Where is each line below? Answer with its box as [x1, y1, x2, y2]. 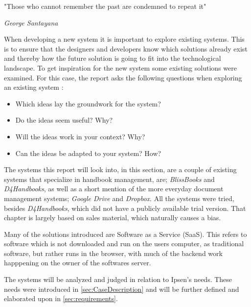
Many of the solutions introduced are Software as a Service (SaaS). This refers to [4, 229, 247, 239]
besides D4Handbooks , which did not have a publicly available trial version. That [4, 203, 246, 213]
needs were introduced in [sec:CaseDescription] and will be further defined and [4, 283, 239, 294]
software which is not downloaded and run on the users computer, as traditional [4, 238, 244, 249]
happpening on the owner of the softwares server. [4, 257, 151, 268]
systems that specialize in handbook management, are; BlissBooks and [4, 174, 215, 184]
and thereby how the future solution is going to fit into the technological [4, 53, 221, 63]
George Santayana [4, 17, 58, 27]
